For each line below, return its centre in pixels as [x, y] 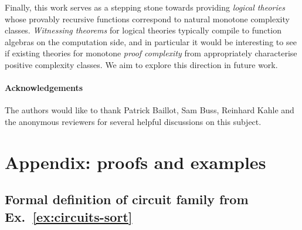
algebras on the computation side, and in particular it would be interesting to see [151, 41]
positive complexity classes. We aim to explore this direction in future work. [141, 64]
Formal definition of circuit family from [127, 199]
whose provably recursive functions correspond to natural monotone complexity [147, 18]
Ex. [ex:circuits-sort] [69, 216]
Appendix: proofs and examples [135, 162]
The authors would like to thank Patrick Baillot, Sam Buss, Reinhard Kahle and [150, 110]
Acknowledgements [44, 88]
